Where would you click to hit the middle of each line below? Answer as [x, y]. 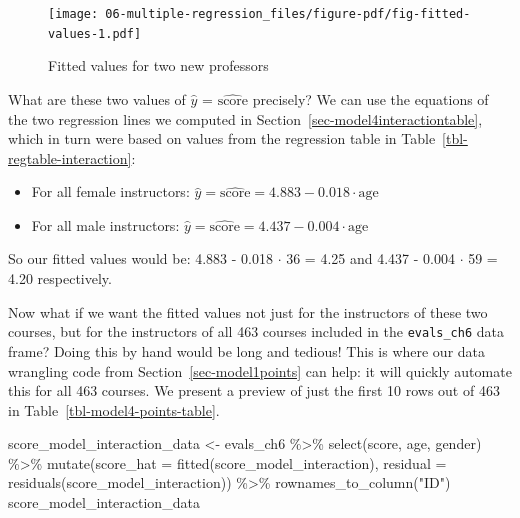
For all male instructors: [105, 224]
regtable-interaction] [70, 157]
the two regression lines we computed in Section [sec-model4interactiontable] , [245, 118]
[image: [73, 14]
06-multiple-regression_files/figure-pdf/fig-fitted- [288, 14]
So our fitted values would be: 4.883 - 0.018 [140, 258]
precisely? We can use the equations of [370, 98]
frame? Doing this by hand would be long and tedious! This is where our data [247, 350]
